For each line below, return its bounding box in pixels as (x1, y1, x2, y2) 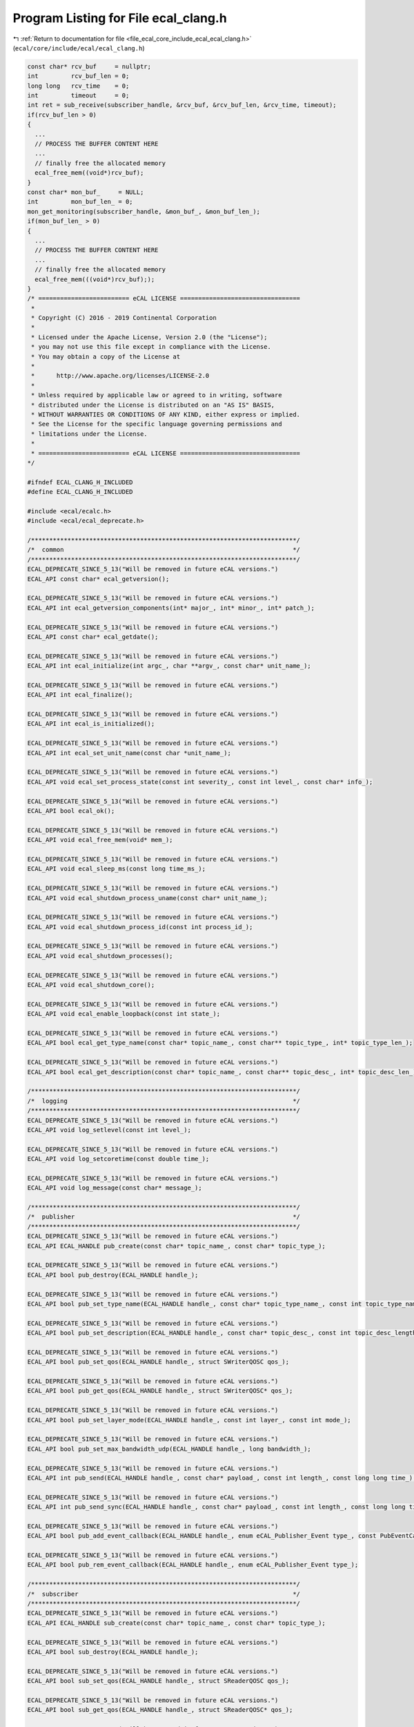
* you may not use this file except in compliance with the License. (31, 343, 272, 351)
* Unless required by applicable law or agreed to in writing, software (31, 391, 282, 399)
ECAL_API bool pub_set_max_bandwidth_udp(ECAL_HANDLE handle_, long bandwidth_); (27, 1444, 312, 1453)
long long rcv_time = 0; (27, 82, 130, 90)
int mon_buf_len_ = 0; (27, 198, 134, 206)
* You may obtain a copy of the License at (31, 352, 181, 361)
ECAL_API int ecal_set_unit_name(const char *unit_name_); (27, 749, 231, 756)
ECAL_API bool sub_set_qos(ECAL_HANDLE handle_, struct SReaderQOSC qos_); (27, 1677, 290, 1685)
